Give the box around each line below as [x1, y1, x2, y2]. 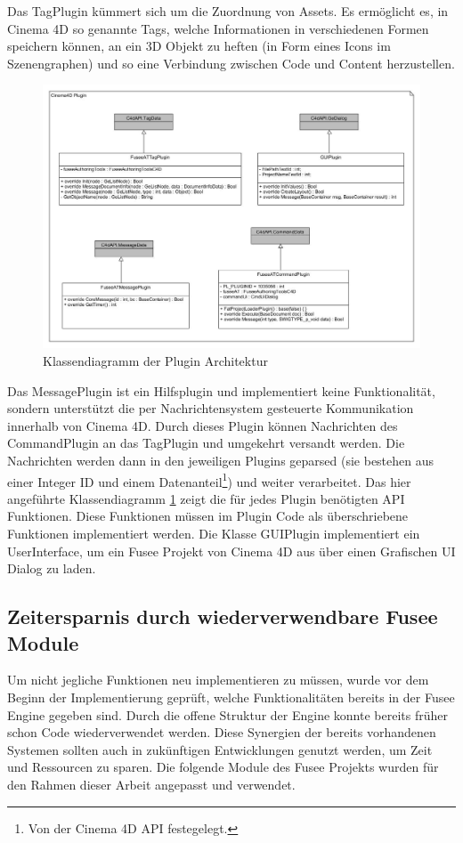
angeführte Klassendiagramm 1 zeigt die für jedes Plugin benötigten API [7, 489, 405, 507]
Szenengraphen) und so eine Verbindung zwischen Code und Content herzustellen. [7, 53, 455, 72]
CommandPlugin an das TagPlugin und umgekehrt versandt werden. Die [7, 434, 405, 452]
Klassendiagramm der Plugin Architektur [43, 352, 268, 370]
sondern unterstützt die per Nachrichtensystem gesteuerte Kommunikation [7, 399, 414, 417]
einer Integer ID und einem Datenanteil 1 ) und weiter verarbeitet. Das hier [7, 469, 411, 490]
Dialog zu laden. [7, 559, 96, 578]
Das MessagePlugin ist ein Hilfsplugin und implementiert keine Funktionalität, [7, 381, 435, 400]
